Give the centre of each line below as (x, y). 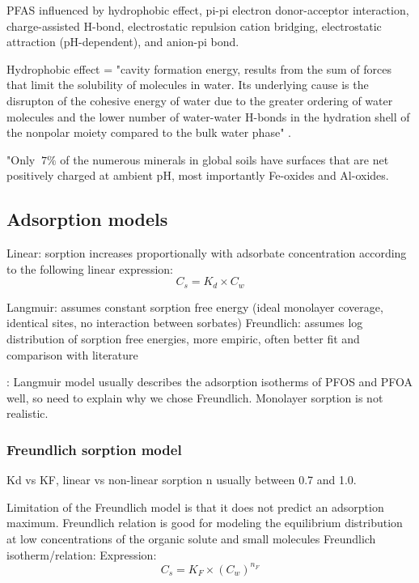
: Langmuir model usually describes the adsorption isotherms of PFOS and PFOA (210, 382)
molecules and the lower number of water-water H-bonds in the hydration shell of (208, 116)
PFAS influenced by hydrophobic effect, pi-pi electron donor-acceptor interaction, (208, 10)
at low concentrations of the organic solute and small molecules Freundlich (191, 538)
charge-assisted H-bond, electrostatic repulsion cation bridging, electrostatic (194, 26)
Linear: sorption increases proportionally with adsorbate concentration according (207, 253)
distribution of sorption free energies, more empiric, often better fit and (183, 338)
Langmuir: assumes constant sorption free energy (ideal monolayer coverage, (195, 306)
